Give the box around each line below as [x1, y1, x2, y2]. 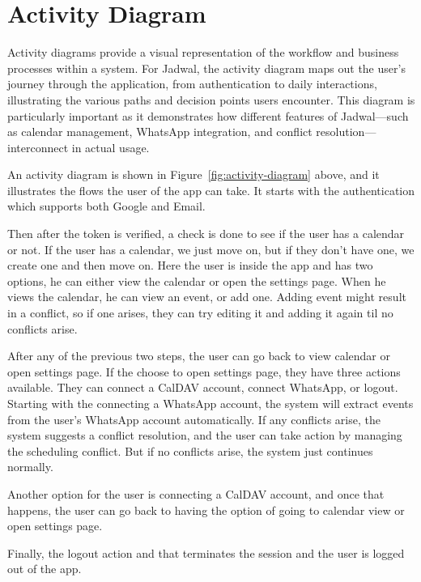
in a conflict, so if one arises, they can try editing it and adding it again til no [7, 304, 393, 321]
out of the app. [7, 560, 82, 577]
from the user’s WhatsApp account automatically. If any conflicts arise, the [7, 410, 381, 427]
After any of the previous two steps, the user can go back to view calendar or [7, 347, 390, 364]
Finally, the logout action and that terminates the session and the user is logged [7, 544, 405, 561]
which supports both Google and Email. [7, 198, 206, 215]
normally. [7, 458, 53, 475]
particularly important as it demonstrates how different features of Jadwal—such [7, 107, 409, 124]
